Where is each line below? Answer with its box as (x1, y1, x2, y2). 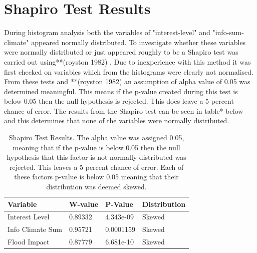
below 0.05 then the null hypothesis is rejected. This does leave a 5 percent (4, 96, 234, 106)
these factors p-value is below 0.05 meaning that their (14, 171, 179, 182)
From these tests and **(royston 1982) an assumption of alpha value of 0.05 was (4, 76, 250, 87)
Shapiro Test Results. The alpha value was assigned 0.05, (9, 132, 184, 143)
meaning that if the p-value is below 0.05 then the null (13, 142, 180, 152)
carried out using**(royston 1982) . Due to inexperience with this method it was (4, 56, 251, 67)
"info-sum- (212, 27, 244, 38)
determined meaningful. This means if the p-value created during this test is (4, 86, 238, 96)
